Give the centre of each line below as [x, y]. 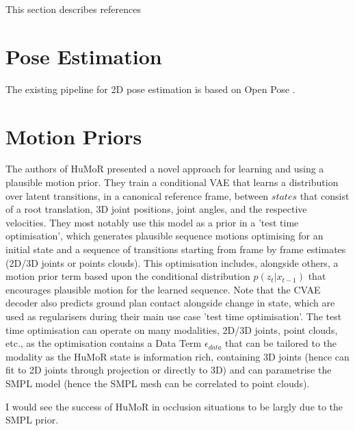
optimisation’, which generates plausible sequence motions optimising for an [165, 236]
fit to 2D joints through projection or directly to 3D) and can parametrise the [169, 370]
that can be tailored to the [281, 343]
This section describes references [74, 9]
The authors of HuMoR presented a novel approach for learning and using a [165, 169]
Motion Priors [74, 136]
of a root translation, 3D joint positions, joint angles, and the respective [156, 209]
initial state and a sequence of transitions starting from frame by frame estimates [176, 249]
